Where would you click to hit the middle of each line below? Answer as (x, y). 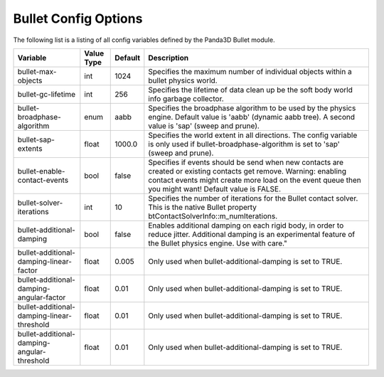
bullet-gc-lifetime (47, 94)
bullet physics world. (183, 80)
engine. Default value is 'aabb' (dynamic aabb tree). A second (252, 117)
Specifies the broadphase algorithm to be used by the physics (252, 108)
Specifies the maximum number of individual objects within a (250, 71)
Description (168, 58)
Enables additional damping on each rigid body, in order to (246, 225)
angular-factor (42, 297)
